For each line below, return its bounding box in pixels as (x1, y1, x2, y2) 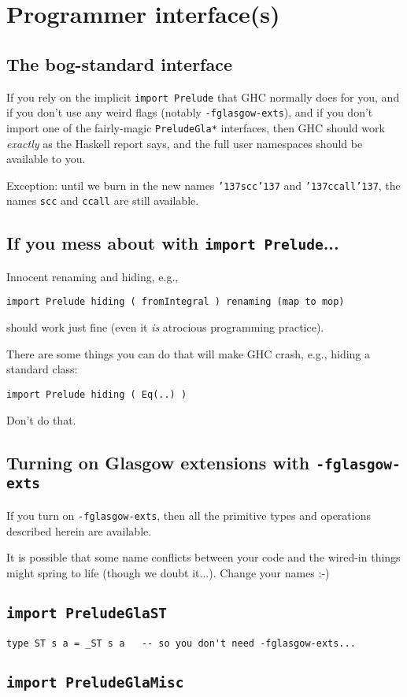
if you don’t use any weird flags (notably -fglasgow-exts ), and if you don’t (6, 104, 373, 120)
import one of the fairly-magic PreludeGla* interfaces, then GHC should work (6, 119, 385, 135)
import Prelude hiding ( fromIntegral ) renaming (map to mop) (6, 296, 345, 308)
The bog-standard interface (6, 51, 233, 76)
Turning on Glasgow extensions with (6, 450, 310, 474)
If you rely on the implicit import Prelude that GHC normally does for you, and (6, 88, 400, 105)
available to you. (6, 150, 86, 167)
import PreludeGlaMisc (6, 674, 184, 691)
